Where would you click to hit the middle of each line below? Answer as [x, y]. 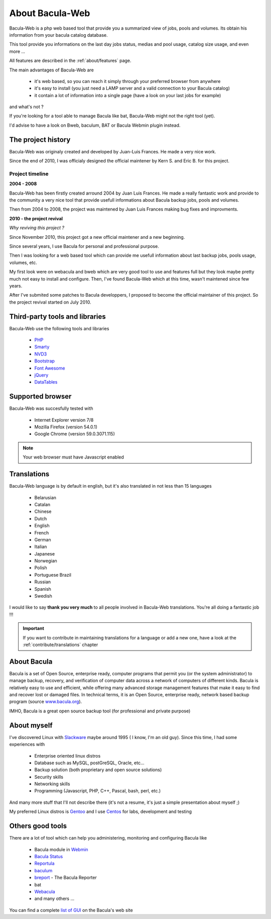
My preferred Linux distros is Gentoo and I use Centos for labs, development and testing [101, 811]
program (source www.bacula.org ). [46, 702]
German [43, 539]
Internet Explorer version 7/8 [64, 420]
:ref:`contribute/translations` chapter [60, 645]
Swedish [43, 596]
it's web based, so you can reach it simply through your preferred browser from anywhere [127, 81]
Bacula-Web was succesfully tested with [51, 408]
